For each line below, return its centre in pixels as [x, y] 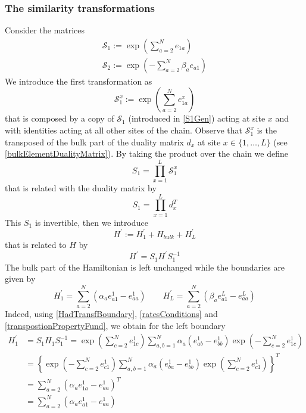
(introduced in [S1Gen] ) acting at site [197, 118]
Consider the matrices [45, 30]
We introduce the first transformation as [79, 81]
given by [20, 279]
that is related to [36, 245]
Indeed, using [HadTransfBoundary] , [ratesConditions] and [111, 314]
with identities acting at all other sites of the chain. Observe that [124, 130]
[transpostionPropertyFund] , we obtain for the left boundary [115, 325]
